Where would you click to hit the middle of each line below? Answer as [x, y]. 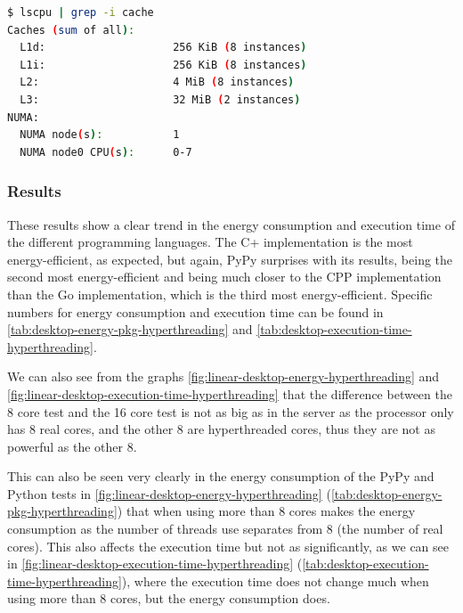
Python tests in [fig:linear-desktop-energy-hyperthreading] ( [169, 493]
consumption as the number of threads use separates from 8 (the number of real [225, 529]
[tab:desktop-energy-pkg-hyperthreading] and [130, 329]
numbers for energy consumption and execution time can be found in [195, 311]
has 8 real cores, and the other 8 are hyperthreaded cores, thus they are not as [221, 429]
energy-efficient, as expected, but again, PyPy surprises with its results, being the [230, 259]
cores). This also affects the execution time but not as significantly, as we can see [228, 546]
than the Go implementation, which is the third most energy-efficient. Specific [220, 294]
